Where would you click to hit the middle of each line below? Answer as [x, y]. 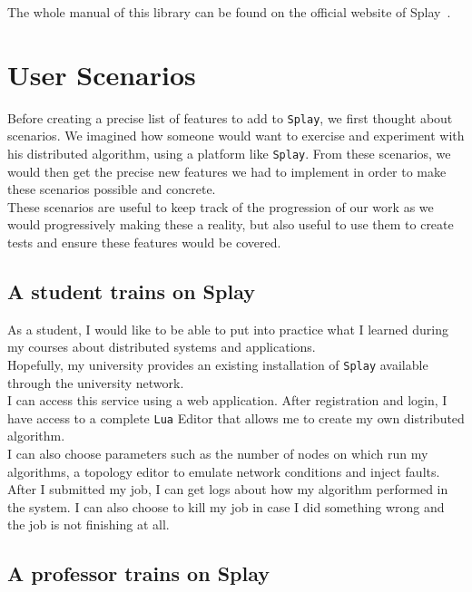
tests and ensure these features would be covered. [144, 242]
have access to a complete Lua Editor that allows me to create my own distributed [236, 417]
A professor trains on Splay [138, 573]
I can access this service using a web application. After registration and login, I [227, 400]
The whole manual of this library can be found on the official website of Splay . [229, 12]
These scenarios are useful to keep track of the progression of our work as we [221, 206]
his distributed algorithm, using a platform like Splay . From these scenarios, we [229, 153]
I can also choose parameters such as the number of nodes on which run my [218, 454]
